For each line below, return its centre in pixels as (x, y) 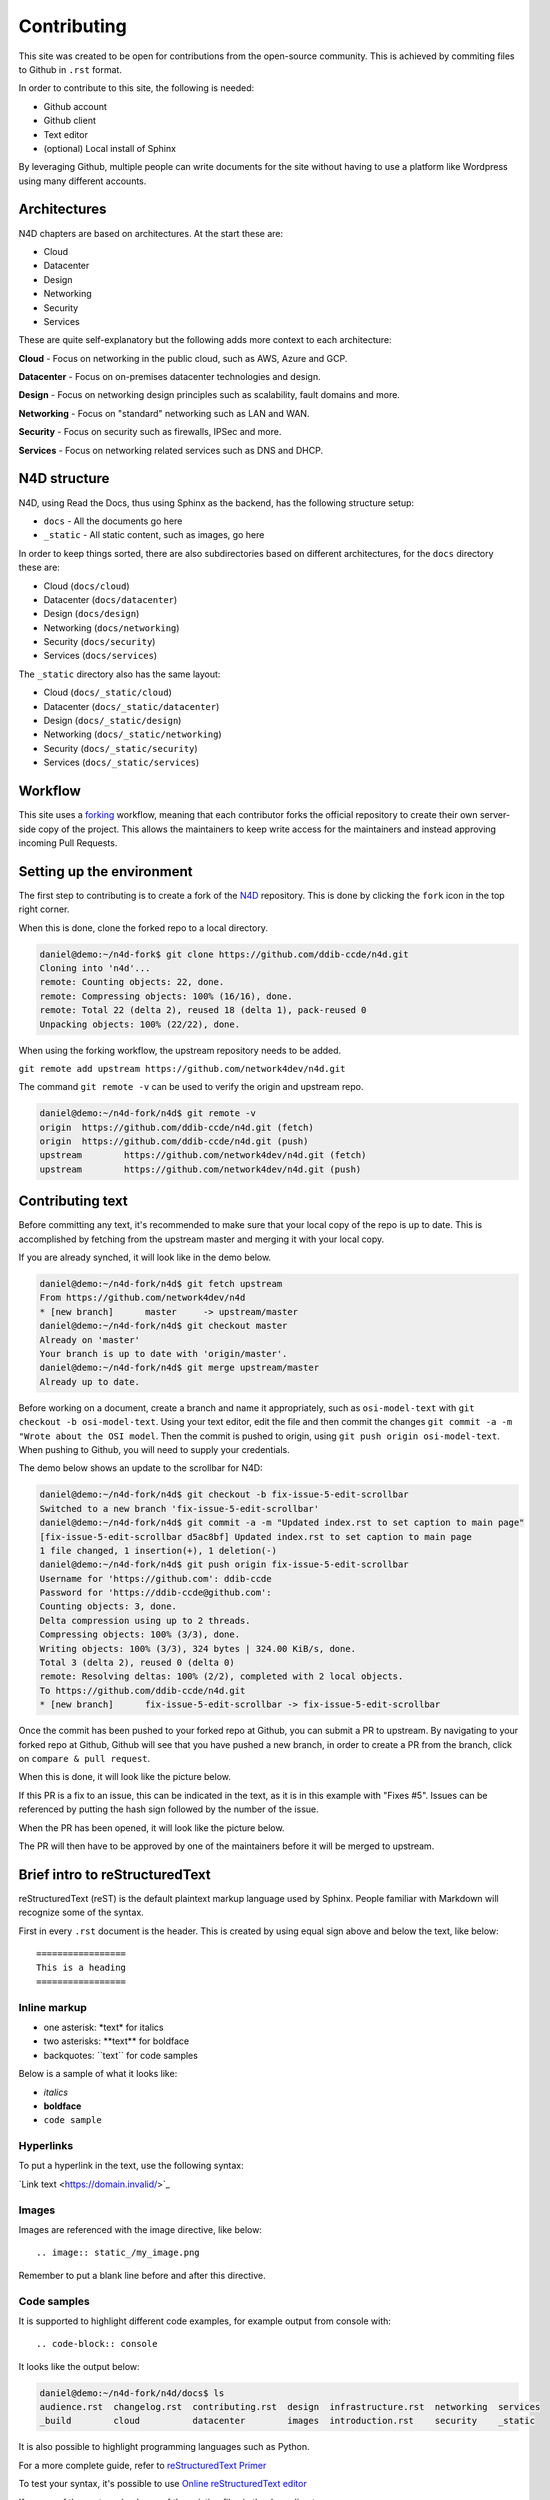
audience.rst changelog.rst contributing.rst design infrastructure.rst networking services (290, 2407)
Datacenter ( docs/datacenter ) (110, 599)
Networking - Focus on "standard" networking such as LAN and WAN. (164, 413)
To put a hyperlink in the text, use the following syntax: (131, 2166)
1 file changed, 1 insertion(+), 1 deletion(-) (158, 1550)
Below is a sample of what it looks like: (98, 2074)
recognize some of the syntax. (81, 1912)
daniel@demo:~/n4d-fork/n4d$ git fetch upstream (161, 1284)
